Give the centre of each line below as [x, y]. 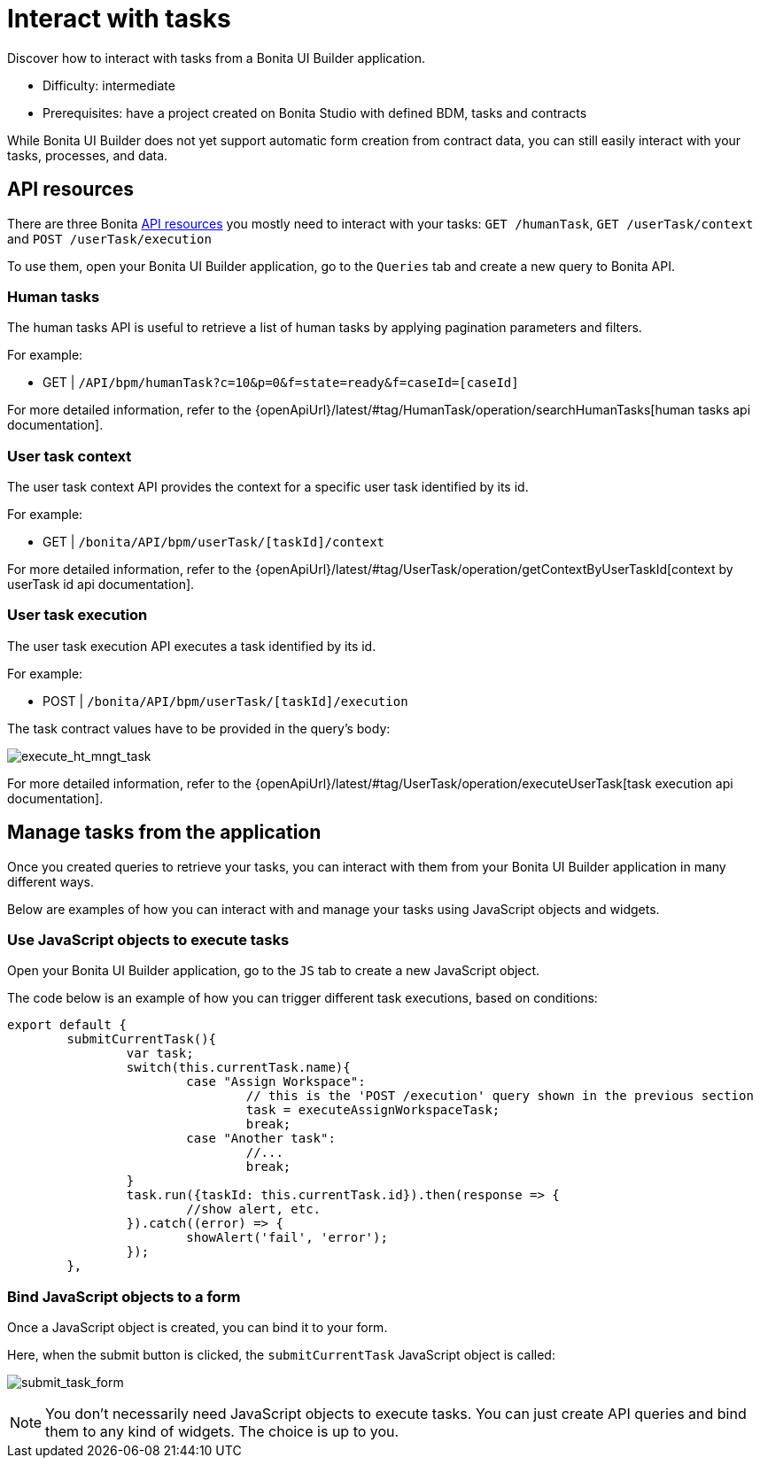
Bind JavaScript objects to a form [124, 1296]
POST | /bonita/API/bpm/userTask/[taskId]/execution [225, 701]
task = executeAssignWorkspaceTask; [373, 1110]
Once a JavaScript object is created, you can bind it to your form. [198, 1328]
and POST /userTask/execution [109, 238]
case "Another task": [261, 1139]
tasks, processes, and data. [88, 155]
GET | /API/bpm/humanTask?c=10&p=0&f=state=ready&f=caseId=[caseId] [281, 383]
